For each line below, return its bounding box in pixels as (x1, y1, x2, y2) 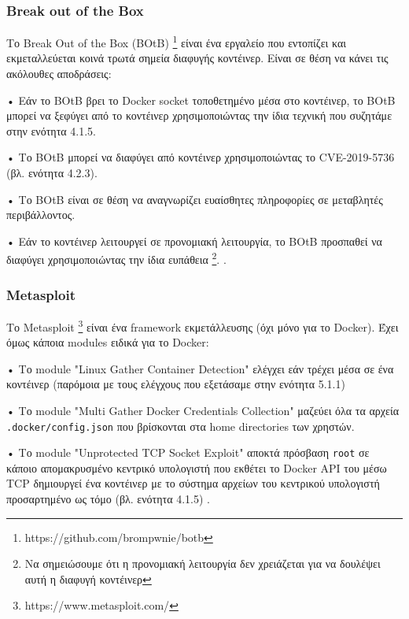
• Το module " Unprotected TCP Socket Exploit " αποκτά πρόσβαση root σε (6, 444, 370, 461)
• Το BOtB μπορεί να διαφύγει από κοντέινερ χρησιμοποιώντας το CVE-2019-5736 (6, 149, 395, 165)
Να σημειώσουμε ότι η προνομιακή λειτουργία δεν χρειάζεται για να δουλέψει (24, 555, 381, 572)
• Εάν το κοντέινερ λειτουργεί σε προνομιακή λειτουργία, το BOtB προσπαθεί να (6, 232, 382, 249)
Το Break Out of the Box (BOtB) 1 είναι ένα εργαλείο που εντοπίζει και (6, 32, 346, 50)
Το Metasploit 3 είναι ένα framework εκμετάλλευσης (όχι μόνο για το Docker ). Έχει (6, 316, 399, 335)
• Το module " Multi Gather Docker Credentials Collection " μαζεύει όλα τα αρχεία (6, 402, 399, 418)
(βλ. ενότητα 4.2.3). (6, 165, 98, 181)
